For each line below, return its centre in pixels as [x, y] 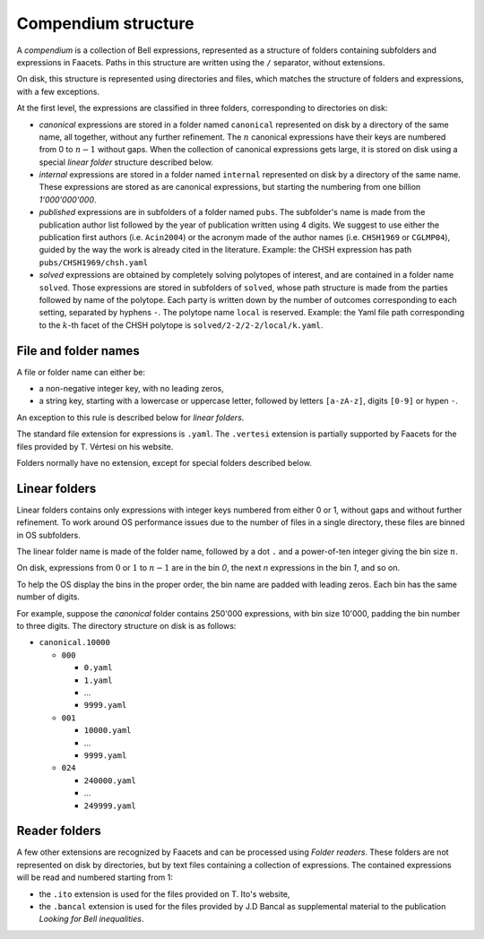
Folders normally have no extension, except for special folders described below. [164, 463]
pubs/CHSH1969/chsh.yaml [93, 263]
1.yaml [98, 680]
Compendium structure [105, 23]
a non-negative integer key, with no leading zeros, [131, 389]
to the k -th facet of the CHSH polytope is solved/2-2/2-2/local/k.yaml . [181, 325]
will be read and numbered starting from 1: [95, 877]
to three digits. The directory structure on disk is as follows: [126, 626]
